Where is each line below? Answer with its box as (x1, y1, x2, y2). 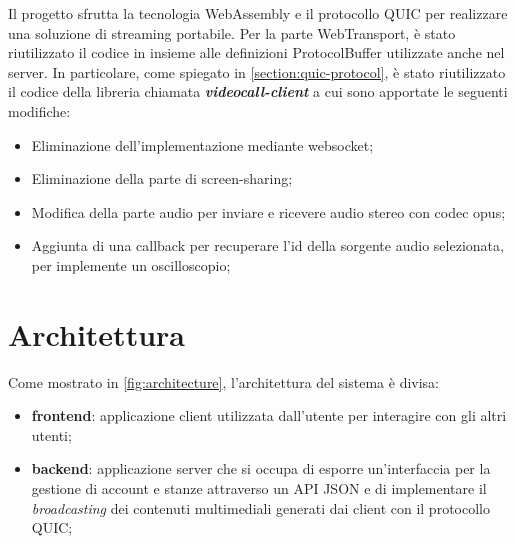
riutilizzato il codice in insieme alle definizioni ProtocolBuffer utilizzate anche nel (8, 42, 505, 63)
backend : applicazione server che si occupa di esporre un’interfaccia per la (31, 458, 491, 479)
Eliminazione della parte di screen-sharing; (31, 168, 293, 189)
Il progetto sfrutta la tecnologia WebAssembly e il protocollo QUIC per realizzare (8, 3, 508, 23)
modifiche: (8, 100, 71, 121)
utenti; (31, 424, 72, 445)
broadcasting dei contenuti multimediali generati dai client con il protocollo (31, 497, 490, 518)
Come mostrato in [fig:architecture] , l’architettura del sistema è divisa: (8, 371, 440, 392)
